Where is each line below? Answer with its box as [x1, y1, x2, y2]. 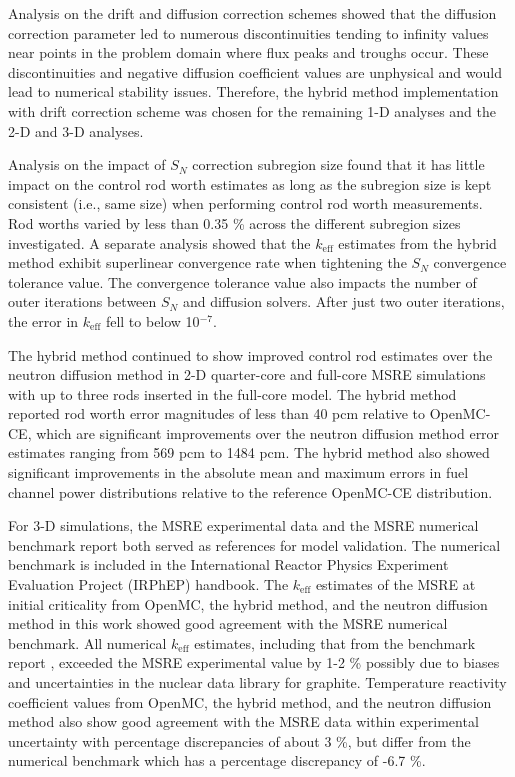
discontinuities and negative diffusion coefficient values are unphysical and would [8, 61, 502, 82]
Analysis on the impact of [8, 154, 166, 175]
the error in [8, 310, 79, 331]
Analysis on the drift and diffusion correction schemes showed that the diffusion [8, 3, 497, 23]
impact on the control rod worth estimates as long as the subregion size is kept [8, 173, 492, 194]
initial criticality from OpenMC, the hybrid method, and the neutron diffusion [8, 593, 488, 614]
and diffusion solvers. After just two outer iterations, [182, 291, 505, 312]
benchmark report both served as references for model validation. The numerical [8, 534, 501, 555]
